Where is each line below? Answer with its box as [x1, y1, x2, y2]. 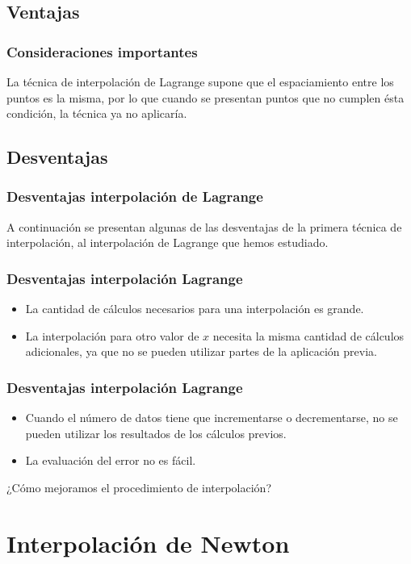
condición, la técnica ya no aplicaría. [6, 105, 187, 122]
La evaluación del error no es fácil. [25, 452, 196, 469]
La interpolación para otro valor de [25, 327, 199, 344]
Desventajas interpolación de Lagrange [6, 186, 263, 207]
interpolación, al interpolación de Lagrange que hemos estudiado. [6, 234, 329, 251]
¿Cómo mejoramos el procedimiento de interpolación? [6, 478, 272, 495]
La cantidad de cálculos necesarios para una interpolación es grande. [25, 300, 364, 317]
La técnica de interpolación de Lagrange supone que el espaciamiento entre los [6, 73, 394, 90]
